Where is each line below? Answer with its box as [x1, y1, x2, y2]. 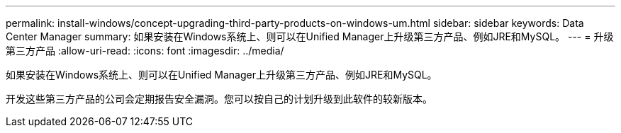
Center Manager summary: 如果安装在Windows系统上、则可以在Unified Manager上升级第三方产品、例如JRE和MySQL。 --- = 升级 [6, 30, 614, 42]
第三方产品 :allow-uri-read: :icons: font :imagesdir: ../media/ [6, 45, 284, 57]
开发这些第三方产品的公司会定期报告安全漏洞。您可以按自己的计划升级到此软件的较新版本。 [6, 93, 432, 105]
